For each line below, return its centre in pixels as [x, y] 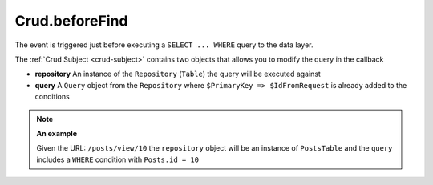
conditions [52, 97]
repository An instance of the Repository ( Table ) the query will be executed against [178, 74]
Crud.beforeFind [71, 21]
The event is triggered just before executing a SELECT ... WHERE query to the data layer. [164, 45]
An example [57, 133]
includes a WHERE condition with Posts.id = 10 [118, 159]
